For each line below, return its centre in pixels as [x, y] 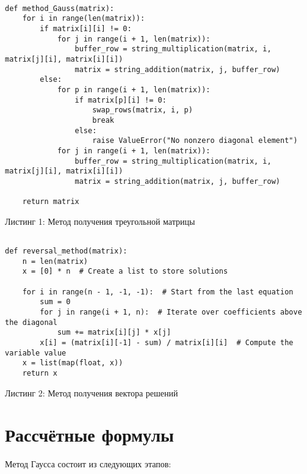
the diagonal [31, 322]
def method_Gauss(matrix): [60, 8]
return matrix [51, 202]
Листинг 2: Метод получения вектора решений [92, 392]
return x [40, 373]
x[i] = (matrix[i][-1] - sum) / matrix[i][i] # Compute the [167, 342]
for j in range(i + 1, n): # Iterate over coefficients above [171, 312]
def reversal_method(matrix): [66, 251]
